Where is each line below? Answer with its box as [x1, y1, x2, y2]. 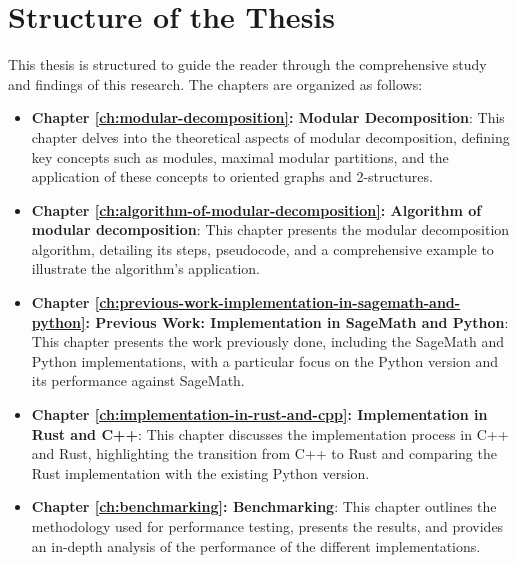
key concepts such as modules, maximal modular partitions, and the [31, 146, 449, 167]
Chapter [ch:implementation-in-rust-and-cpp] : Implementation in [31, 404, 488, 425]
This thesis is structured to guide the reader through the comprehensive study [8, 54, 487, 75]
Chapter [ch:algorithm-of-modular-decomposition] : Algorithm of [31, 199, 482, 220]
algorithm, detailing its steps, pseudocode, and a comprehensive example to [31, 238, 494, 259]
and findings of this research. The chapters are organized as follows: [8, 73, 423, 94]
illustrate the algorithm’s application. [31, 258, 260, 279]
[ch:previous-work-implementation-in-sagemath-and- [94, 292, 461, 313]
